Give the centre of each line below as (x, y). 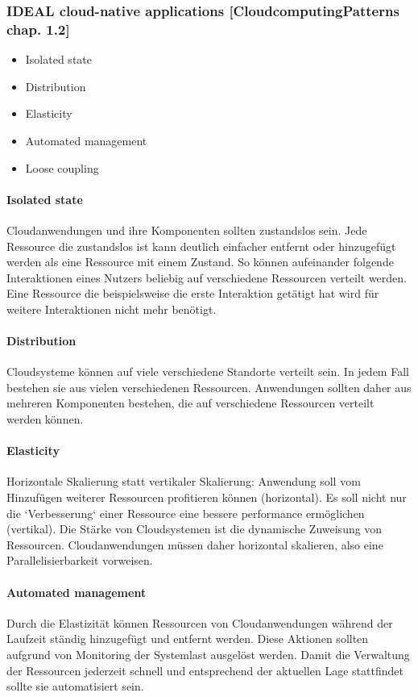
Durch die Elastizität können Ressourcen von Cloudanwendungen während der (200, 622)
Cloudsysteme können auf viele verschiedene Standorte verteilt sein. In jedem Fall (208, 371)
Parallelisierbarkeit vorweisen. (80, 560)
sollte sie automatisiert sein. (75, 686)
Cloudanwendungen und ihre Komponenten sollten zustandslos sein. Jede (187, 230)
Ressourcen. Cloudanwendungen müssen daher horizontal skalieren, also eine (195, 544)
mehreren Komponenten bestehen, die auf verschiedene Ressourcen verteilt (190, 403)
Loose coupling (62, 167)
